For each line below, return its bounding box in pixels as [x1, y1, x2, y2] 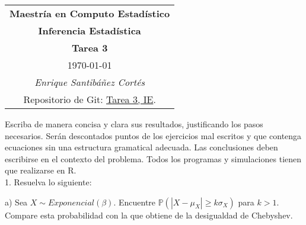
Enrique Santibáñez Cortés [34, 75, 145, 89]
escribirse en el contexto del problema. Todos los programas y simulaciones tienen [5, 152, 302, 165]
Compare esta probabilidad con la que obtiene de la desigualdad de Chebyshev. [5, 208, 293, 221]
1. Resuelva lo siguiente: [5, 175, 92, 188]
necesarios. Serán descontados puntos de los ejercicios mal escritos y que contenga [5, 129, 302, 142]
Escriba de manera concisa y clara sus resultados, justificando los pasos [5, 118, 263, 130]
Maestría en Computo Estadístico [9, 7, 170, 20]
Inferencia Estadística [38, 24, 141, 37]
